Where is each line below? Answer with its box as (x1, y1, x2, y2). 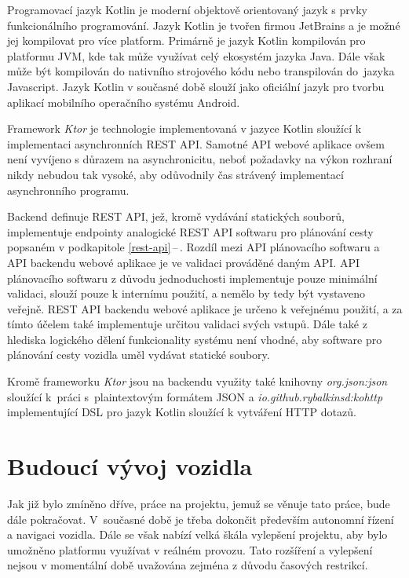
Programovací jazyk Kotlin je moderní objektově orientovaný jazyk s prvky (7, 2, 367, 17)
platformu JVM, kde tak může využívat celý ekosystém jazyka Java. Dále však (7, 47, 385, 64)
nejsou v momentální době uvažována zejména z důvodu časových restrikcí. (7, 557, 368, 573)
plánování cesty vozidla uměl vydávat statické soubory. (7, 346, 270, 363)
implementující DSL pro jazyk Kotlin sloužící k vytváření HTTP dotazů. (7, 404, 356, 420)
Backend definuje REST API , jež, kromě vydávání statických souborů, (7, 208, 345, 225)
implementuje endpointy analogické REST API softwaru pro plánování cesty (7, 223, 374, 240)
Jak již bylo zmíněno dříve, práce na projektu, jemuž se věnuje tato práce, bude (7, 495, 390, 511)
